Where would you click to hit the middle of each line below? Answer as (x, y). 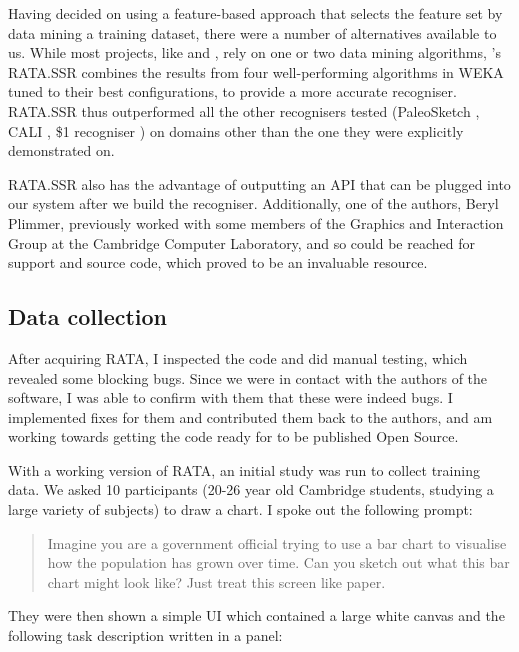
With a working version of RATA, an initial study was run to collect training (244, 469)
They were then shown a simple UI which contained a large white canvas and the (256, 615)
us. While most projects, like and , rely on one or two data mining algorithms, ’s (254, 52)
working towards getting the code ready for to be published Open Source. (233, 436)
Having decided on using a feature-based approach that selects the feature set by (255, 13)
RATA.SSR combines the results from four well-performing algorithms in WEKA (256, 71)
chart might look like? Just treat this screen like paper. (216, 581)
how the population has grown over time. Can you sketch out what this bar (278, 562)
